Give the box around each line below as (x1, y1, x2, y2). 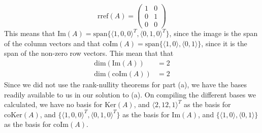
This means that (4, 28, 55, 39)
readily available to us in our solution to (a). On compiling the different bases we (4, 89, 256, 99)
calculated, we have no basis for (4, 99, 103, 110)
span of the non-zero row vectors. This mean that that (4, 48, 174, 58)
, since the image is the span (169, 28, 258, 39)
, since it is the (201, 38, 247, 48)
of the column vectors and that (4, 38, 101, 48)
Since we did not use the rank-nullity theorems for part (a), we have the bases (4, 79, 247, 89)
